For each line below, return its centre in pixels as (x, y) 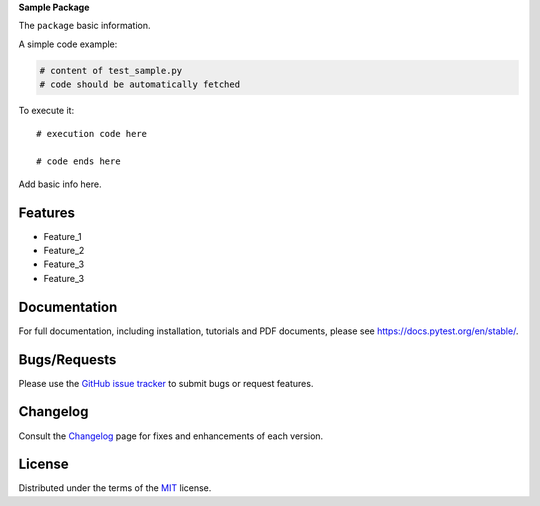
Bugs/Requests (67, 359)
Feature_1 (62, 236)
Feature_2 (64, 250)
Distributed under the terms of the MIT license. (115, 488)
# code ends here (78, 161)
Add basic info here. (60, 184)
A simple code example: (68, 44)
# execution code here (92, 133)
